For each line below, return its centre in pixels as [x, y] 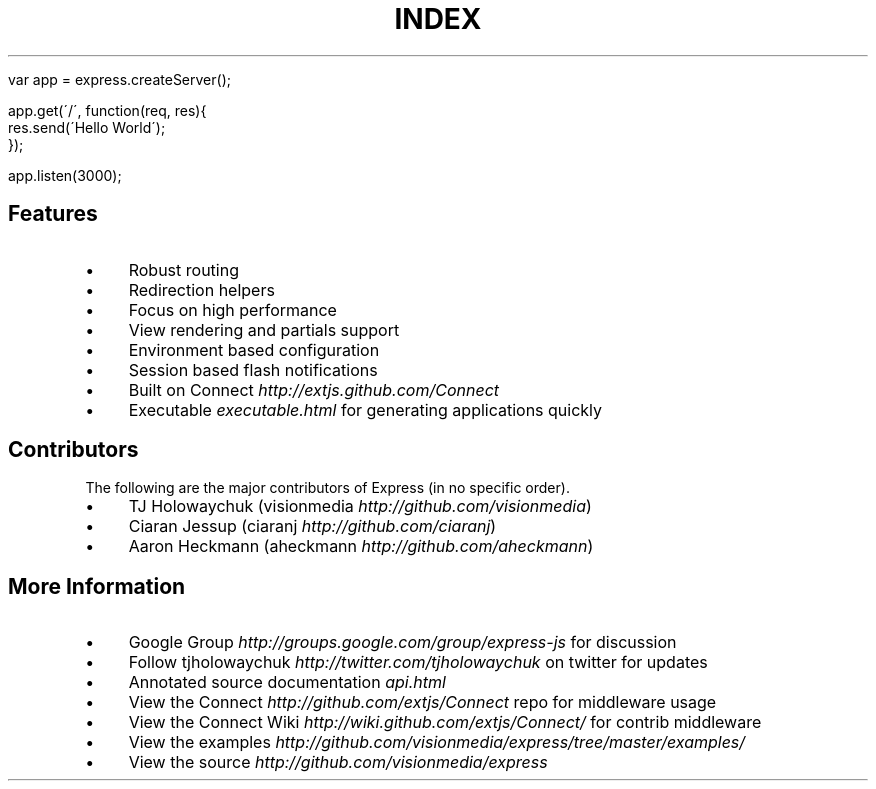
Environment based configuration [254, 349]
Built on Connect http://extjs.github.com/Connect [314, 389]
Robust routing [183, 269]
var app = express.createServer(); [119, 79]
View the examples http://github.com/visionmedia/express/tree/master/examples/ [437, 742]
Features [53, 214]
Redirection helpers [201, 289]
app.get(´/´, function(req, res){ [107, 110]
